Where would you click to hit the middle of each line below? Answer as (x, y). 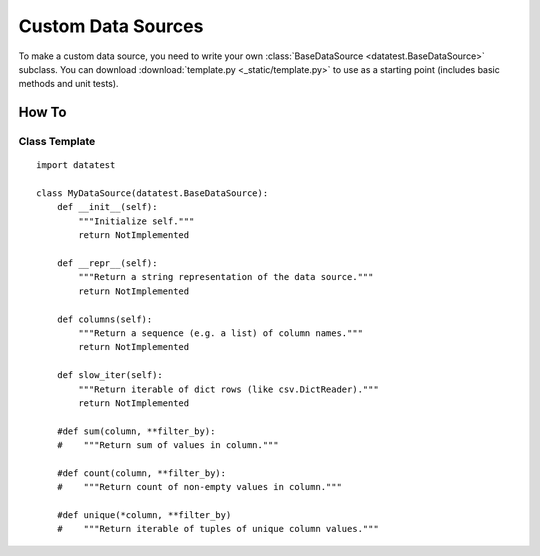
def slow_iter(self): (110, 375)
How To (42, 112)
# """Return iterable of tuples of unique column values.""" (217, 529)
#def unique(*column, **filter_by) (144, 515)
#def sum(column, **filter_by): (136, 431)
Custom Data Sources (111, 26)
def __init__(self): (107, 207)
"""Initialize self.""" (136, 221)
